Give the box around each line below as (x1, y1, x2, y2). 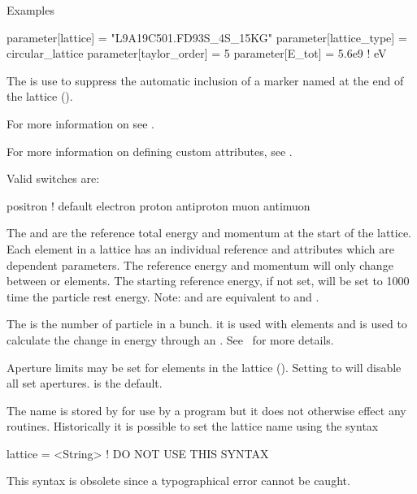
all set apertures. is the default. (7, 375, 163, 392)
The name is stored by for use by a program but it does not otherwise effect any (7, 401, 406, 418)
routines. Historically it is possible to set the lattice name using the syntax (7, 418, 379, 435)
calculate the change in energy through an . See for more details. (7, 331, 334, 348)
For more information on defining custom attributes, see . (7, 142, 293, 159)
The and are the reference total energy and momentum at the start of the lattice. (7, 224, 412, 241)
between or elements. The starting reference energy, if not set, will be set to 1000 (7, 272, 410, 289)
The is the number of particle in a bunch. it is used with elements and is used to (7, 315, 407, 332)
